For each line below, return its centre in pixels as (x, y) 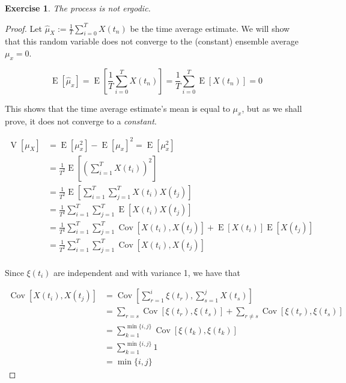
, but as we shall (272, 108)
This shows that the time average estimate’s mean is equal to (117, 108)
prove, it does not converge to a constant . (81, 121)
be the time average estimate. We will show (210, 28)
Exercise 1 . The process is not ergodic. (78, 8)
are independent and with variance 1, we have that (147, 272)
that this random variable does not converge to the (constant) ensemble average (152, 41)
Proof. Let (23, 28)
